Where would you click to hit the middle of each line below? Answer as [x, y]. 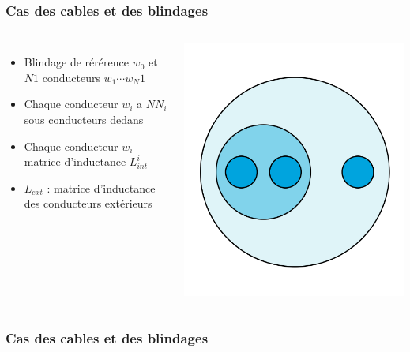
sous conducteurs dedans [84, 119]
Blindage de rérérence [76, 62]
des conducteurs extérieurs [88, 203]
